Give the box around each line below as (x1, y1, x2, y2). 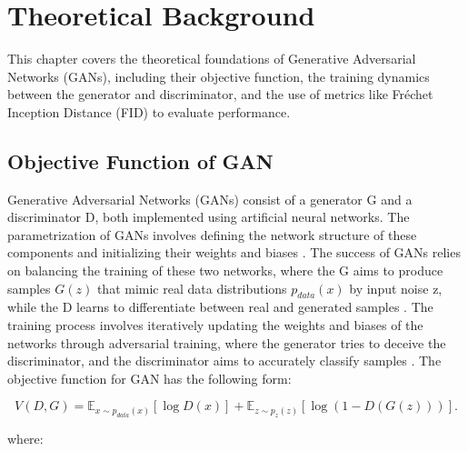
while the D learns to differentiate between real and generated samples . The (7, 297, 433, 316)
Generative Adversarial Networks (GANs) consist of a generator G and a (7, 189, 413, 208)
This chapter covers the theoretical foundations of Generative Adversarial (7, 49, 416, 68)
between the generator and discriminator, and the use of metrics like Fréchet (7, 85, 433, 104)
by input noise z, (349, 278, 443, 297)
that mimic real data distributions (96, 278, 287, 297)
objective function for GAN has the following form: (7, 368, 292, 387)
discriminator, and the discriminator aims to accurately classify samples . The (7, 351, 442, 370)
